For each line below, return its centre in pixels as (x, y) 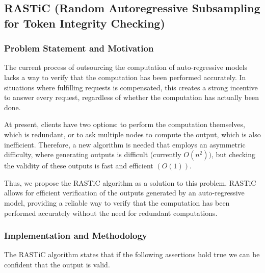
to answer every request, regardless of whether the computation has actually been (131, 97)
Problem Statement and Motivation (79, 48)
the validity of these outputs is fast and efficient (79, 166)
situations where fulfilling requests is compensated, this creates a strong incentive (131, 87)
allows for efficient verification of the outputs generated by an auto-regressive (124, 193)
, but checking (233, 154)
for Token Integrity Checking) (85, 23)
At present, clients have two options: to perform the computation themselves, (125, 124)
